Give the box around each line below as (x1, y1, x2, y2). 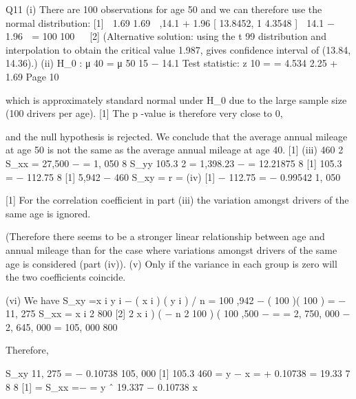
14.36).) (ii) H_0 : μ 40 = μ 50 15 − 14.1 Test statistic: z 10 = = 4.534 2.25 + (6, 56, 338, 70)
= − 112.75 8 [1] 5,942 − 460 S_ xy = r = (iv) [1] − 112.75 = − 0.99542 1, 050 (6, 169, 341, 184)
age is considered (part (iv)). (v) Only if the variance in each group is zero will (6, 256, 337, 270)
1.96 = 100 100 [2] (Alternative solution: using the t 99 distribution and (6, 29, 326, 43)
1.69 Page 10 (6, 69, 59, 83)
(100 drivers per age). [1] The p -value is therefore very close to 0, (6, 106, 283, 120)
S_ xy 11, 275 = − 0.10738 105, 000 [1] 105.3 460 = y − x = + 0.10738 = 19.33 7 (6, 366, 350, 380)
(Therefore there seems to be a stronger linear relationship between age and (6, 229, 325, 244)
